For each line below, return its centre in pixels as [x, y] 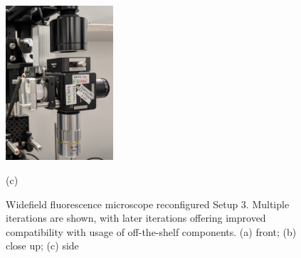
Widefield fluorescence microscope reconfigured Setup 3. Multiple [148, 204]
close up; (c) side [42, 246]
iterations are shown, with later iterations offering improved [136, 218]
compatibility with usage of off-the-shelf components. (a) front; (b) [151, 231]
